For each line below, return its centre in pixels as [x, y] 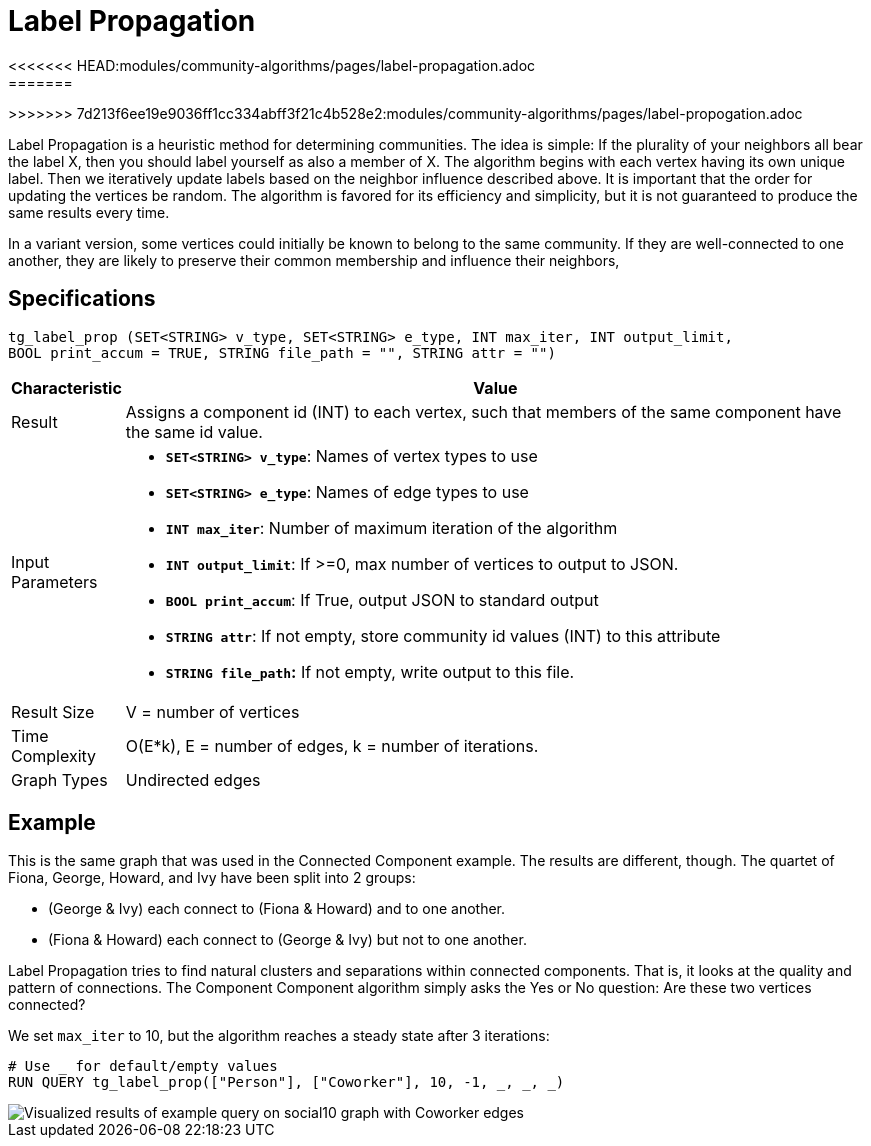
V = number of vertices [212, 711]
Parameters [54, 581]
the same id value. [194, 431]
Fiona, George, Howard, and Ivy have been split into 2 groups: [212, 878]
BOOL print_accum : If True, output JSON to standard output [382, 599]
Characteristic [66, 387]
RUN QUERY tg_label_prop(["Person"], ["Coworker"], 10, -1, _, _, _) [286, 1082]
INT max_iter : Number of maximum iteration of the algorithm [391, 527]
